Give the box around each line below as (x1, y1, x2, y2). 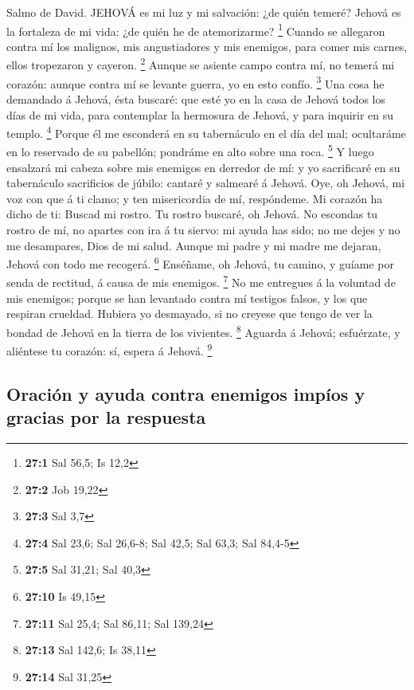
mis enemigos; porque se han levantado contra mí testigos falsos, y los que (6, 289, 368, 306)
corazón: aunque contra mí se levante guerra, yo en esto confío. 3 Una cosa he (6, 73, 385, 92)
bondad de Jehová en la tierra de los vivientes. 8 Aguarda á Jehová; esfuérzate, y (6, 321, 400, 340)
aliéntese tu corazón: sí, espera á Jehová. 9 (6, 340, 213, 359)
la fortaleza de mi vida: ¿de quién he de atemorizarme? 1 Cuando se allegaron (6, 20, 385, 39)
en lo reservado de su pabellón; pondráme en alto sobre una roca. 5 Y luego (6, 141, 374, 160)
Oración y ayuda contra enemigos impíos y (6, 381, 365, 406)
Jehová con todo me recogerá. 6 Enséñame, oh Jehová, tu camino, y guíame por (6, 253, 394, 272)
